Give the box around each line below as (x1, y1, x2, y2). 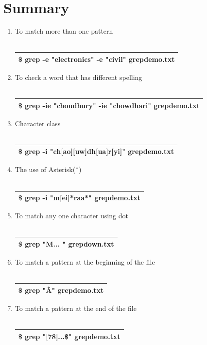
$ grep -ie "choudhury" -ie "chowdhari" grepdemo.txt (18, 100, 200, 110)
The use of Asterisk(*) (15, 164, 82, 174)
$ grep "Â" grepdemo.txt (18, 285, 104, 295)
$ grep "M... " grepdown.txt (18, 238, 114, 249)
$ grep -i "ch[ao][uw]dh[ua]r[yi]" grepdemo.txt (18, 146, 174, 156)
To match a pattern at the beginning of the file (15, 257, 155, 267)
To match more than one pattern (15, 26, 113, 36)
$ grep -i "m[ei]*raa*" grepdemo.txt (18, 192, 140, 203)
